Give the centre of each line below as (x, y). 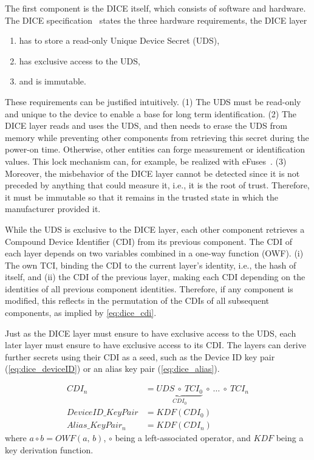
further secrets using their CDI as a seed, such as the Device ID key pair (140, 356)
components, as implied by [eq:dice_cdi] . (81, 313)
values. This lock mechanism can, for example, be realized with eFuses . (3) (146, 161)
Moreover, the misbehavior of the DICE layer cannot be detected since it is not (152, 173)
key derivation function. (49, 450)
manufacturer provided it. (53, 209)
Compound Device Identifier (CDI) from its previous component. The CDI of (148, 241)
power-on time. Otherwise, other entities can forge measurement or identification (155, 149)
